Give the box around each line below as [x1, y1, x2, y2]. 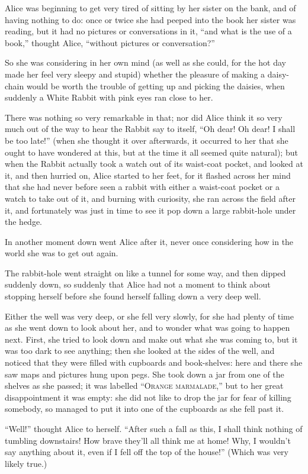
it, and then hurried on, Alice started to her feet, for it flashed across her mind [5, 169, 291, 181]
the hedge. [5, 215, 42, 228]
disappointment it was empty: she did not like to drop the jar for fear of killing [5, 391, 291, 403]
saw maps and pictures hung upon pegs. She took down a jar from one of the [5, 367, 284, 380]
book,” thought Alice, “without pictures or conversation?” [5, 36, 215, 49]
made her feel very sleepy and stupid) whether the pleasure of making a [5, 67, 265, 80]
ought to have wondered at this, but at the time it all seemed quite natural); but [5, 146, 298, 158]
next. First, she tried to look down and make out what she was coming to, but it [5, 333, 298, 345]
